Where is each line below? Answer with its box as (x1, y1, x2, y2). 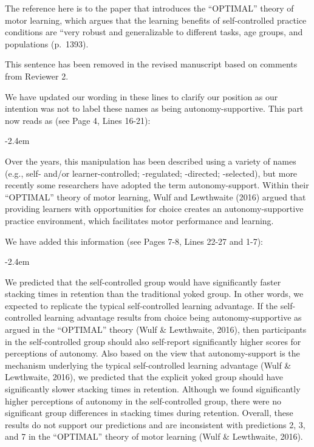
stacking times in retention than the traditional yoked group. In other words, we (5, 287, 304, 300)
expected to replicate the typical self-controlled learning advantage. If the (5, 299, 278, 312)
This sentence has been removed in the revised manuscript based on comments (5, 58, 298, 70)
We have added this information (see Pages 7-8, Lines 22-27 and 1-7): (5, 234, 263, 247)
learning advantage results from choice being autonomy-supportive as (44, 311, 302, 324)
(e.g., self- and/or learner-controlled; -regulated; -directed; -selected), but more (5, 166, 298, 179)
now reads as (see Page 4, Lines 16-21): (5, 114, 151, 126)
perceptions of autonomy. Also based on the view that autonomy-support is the (5, 347, 300, 360)
